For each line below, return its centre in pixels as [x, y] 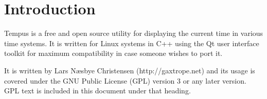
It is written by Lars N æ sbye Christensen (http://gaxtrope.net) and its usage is [130, 70]
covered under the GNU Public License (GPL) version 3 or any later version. [125, 80]
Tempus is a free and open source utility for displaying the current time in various [134, 33]
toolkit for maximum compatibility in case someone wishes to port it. [113, 53]
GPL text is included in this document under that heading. [97, 91]
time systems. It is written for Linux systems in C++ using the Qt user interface [132, 43]
